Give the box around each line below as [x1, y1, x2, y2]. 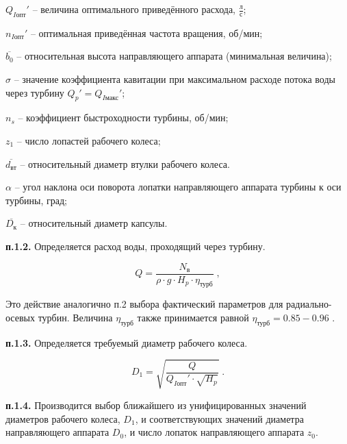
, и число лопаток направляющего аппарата [124, 425, 305, 439]
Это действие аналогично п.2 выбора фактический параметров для [5, 297, 283, 311]
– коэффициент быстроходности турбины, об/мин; [18, 110, 229, 125]
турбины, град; [5, 193, 67, 207]
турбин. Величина [38, 310, 113, 324]
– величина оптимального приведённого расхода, [32, 2, 235, 16]
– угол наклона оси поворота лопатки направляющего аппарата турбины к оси [14, 180, 342, 194]
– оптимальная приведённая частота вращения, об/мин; [30, 25, 263, 40]
